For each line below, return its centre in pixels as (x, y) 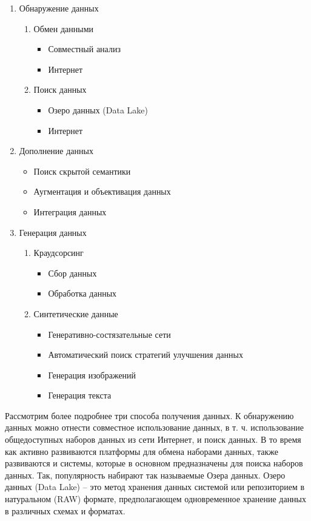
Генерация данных (53, 232)
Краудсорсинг (59, 253)
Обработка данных (82, 293)
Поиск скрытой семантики (82, 171)
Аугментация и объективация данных (102, 191)
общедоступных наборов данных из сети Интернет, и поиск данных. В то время (153, 439)
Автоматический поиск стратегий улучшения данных (145, 355)
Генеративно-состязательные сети (109, 334)
